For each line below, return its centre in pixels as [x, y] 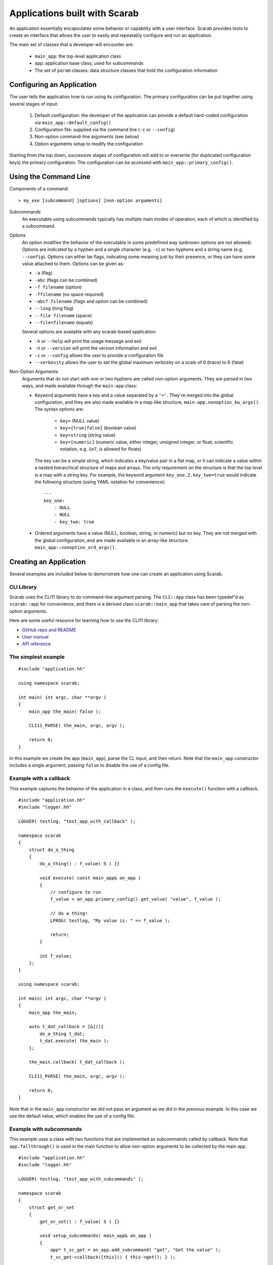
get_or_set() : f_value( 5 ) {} [80, 1221]
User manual [35, 637]
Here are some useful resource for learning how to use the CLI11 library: [84, 620]
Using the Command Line [50, 177]
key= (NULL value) [80, 420]
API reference [36, 644]
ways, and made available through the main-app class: [80, 386]
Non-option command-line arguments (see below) [87, 137]
